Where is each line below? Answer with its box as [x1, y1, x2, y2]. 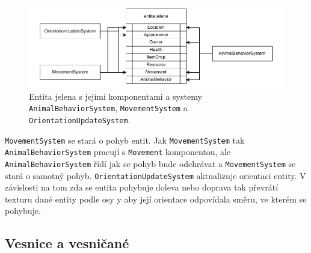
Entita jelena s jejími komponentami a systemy [29, 90, 202, 102]
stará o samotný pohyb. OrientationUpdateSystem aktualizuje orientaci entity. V [5, 169, 306, 181]
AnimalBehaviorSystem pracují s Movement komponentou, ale [5, 145, 231, 158]
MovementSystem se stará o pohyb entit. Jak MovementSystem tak [5, 133, 245, 146]
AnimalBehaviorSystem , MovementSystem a [29, 102, 188, 114]
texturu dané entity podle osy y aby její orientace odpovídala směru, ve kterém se [5, 192, 307, 205]
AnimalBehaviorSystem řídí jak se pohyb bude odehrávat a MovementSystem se [5, 157, 296, 169]
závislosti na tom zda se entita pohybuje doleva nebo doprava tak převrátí [5, 181, 279, 194]
